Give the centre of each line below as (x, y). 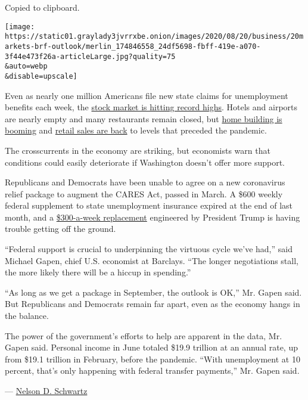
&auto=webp (26, 66)
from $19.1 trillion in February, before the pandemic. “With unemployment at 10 (153, 359)
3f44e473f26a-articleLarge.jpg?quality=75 (90, 56)
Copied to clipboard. (42, 7)
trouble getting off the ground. (60, 229)
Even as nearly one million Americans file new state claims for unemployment (147, 95)
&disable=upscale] (41, 76)
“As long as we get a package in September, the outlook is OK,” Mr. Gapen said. (153, 292)
